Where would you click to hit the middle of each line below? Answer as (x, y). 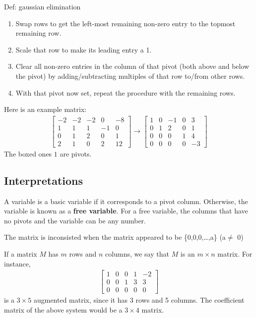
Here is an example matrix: (45, 109)
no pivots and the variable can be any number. (75, 220)
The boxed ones (28, 153)
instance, (17, 263)
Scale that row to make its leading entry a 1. (84, 49)
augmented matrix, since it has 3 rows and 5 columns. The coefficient (139, 300)
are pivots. (76, 153)
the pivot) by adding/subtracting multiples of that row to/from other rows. (130, 76)
